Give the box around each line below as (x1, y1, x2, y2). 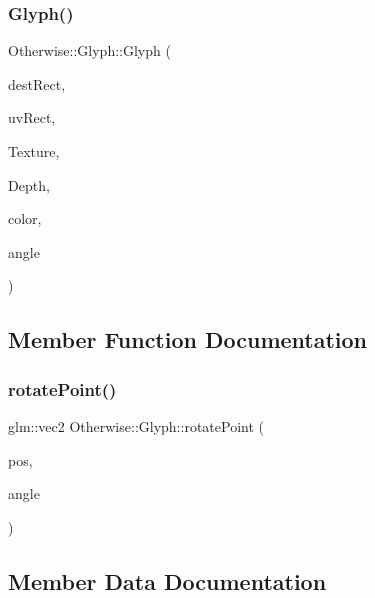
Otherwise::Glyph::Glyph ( (8, 40, 171, 61)
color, (8, 208, 42, 229)
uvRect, (8, 107, 56, 128)
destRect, (8, 73, 66, 94)
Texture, (8, 141, 60, 161)
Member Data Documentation (8, 565, 327, 596)
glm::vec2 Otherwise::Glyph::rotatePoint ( (8, 415, 264, 436)
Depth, (8, 174, 50, 195)
